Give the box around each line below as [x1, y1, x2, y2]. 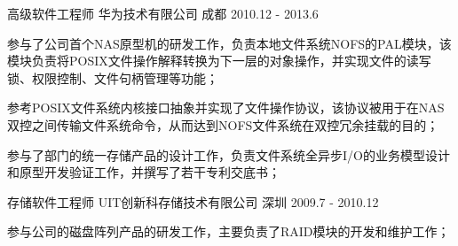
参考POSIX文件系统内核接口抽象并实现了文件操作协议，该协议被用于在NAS [7, 98, 445, 117]
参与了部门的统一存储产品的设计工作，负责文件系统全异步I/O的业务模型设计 [7, 145, 450, 164]
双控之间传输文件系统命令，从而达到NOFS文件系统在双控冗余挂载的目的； [7, 115, 439, 134]
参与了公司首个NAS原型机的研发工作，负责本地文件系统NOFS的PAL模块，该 [7, 34, 452, 52]
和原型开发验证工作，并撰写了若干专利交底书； [7, 163, 280, 181]
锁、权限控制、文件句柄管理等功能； [7, 68, 218, 87]
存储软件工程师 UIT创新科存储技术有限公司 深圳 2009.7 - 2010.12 [7, 192, 379, 211]
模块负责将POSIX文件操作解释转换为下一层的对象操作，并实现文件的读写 [7, 51, 431, 70]
